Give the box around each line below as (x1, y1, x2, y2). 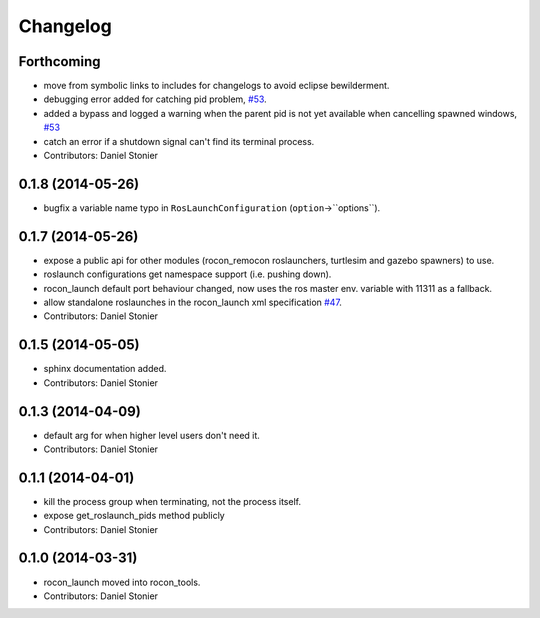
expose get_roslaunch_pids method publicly (43, 510, 225, 522)
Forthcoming (18, 53, 101, 70)
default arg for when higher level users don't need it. (43, 429, 260, 441)
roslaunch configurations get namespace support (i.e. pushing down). (43, 268, 332, 280)
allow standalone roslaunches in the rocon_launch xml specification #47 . (43, 296, 342, 308)
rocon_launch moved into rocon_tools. (43, 576, 201, 588)
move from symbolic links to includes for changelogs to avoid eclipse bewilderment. (43, 80, 390, 92)
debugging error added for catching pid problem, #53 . (43, 93, 267, 105)
